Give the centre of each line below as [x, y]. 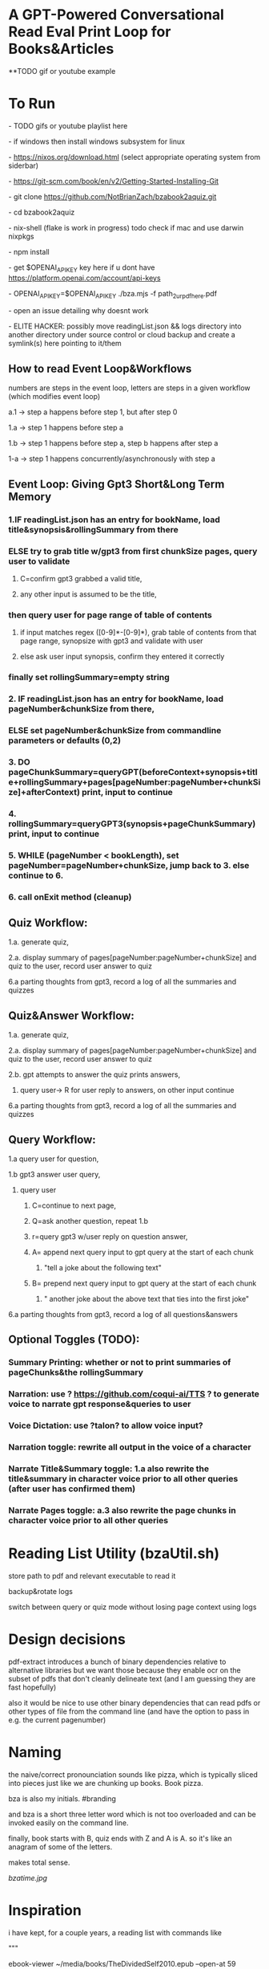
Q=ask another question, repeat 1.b [90, 1221]
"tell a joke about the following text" [102, 1268]
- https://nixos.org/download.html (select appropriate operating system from [134, 157]
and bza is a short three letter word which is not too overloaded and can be [132, 1814]
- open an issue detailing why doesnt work [78, 311]
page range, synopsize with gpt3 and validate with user [111, 641]
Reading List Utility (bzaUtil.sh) [114, 1553]
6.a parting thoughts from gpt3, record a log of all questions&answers [123, 1315]
